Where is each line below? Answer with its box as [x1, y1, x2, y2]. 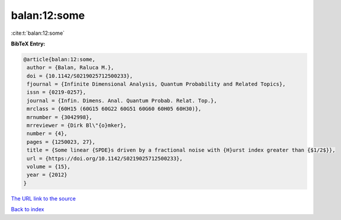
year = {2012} [27, 172, 67, 178]
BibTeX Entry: [11, 40, 46, 47]
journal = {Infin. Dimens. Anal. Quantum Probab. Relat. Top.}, [27, 97, 217, 104]
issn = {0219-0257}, [27, 89, 86, 96]
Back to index [11, 206, 44, 213]
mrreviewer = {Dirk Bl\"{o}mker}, [27, 122, 127, 129]
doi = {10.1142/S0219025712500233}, [27, 73, 133, 79]
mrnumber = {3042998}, [27, 114, 93, 120]
